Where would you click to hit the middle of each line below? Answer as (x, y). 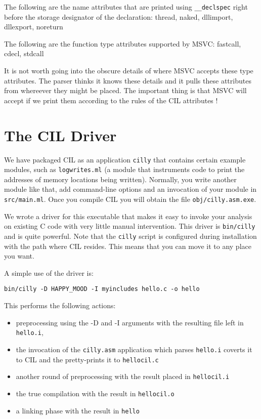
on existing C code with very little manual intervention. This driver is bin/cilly (130, 226)
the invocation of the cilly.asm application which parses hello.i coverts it (134, 349)
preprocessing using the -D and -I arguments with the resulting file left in (130, 322)
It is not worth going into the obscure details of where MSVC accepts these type (129, 71)
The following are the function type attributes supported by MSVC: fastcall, (123, 43)
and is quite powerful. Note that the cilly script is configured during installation (130, 236)
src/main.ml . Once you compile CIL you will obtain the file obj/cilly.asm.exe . (130, 199)
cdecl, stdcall (24, 53)
